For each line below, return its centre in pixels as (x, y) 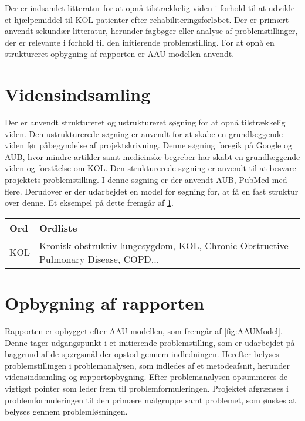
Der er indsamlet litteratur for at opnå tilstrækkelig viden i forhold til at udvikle (150, 8)
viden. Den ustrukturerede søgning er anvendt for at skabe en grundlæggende (144, 133)
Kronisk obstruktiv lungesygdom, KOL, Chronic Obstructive (164, 245)
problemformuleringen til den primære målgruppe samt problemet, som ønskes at (150, 400)
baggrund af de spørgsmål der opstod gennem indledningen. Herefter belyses (142, 354)
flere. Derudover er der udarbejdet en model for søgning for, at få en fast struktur (152, 191)
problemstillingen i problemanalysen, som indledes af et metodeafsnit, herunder (147, 365)
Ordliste (58, 228)
